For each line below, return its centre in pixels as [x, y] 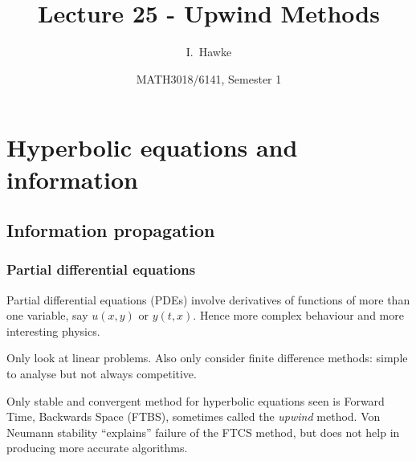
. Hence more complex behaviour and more [298, 315]
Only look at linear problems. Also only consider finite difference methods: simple [207, 358]
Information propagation [111, 230]
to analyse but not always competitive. [102, 374]
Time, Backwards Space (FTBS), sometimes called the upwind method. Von [194, 416]
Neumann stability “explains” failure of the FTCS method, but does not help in [203, 432]
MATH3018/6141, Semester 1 [209, 78]
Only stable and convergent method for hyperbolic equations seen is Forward [196, 400]
